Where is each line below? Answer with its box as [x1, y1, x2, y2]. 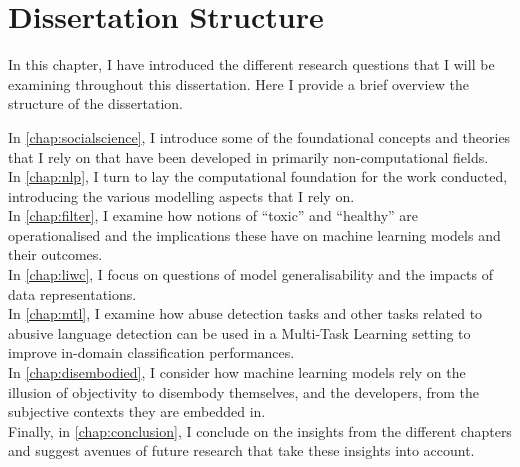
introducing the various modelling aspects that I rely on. [8, 185, 355, 206]
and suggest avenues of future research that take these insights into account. [8, 440, 475, 461]
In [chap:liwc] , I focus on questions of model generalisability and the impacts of [8, 264, 493, 285]
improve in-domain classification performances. [8, 342, 295, 363]
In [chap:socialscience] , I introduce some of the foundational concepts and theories [8, 126, 511, 147]
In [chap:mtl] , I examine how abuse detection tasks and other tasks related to [8, 303, 483, 324]
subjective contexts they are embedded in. [8, 401, 266, 422]
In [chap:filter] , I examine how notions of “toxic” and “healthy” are [8, 205, 419, 226]
